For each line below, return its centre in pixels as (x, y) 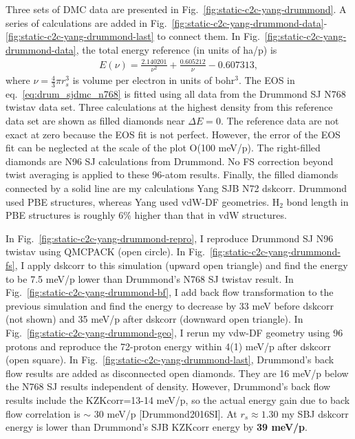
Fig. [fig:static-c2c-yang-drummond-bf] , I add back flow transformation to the (170, 292)
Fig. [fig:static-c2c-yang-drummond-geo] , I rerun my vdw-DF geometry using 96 (174, 332)
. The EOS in (267, 80)
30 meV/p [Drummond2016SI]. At (165, 413)
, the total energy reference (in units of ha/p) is (176, 49)
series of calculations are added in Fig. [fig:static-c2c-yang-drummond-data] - (166, 22)
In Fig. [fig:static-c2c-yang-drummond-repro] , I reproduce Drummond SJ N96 (170, 238)
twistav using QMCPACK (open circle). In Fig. (105, 251)
